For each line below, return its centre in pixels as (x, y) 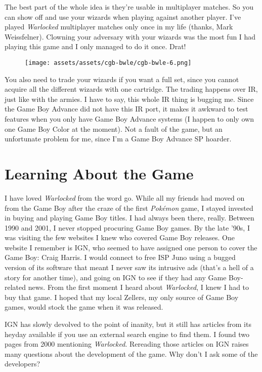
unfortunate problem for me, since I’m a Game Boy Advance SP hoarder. (118, 139)
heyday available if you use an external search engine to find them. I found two (127, 334)
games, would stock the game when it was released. (84, 307)
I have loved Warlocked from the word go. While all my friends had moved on (125, 197)
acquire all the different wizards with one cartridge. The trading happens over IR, (131, 89)
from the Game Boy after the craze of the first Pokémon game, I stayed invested (129, 208)
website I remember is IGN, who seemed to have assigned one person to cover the (131, 247)
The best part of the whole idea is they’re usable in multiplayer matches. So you (129, 7)
